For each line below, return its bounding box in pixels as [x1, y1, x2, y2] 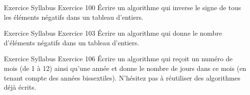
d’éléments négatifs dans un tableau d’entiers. [4, 37, 140, 47]
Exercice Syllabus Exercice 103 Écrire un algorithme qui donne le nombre [4, 28, 222, 38]
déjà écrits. [4, 82, 36, 92]
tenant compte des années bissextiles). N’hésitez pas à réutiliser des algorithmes [4, 72, 241, 82]
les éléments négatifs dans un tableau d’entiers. [4, 12, 143, 22]
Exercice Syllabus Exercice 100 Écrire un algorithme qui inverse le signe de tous [4, 2, 241, 12]
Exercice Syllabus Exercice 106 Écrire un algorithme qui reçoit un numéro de [4, 54, 233, 64]
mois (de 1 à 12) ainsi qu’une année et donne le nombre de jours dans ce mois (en [4, 63, 247, 73]
